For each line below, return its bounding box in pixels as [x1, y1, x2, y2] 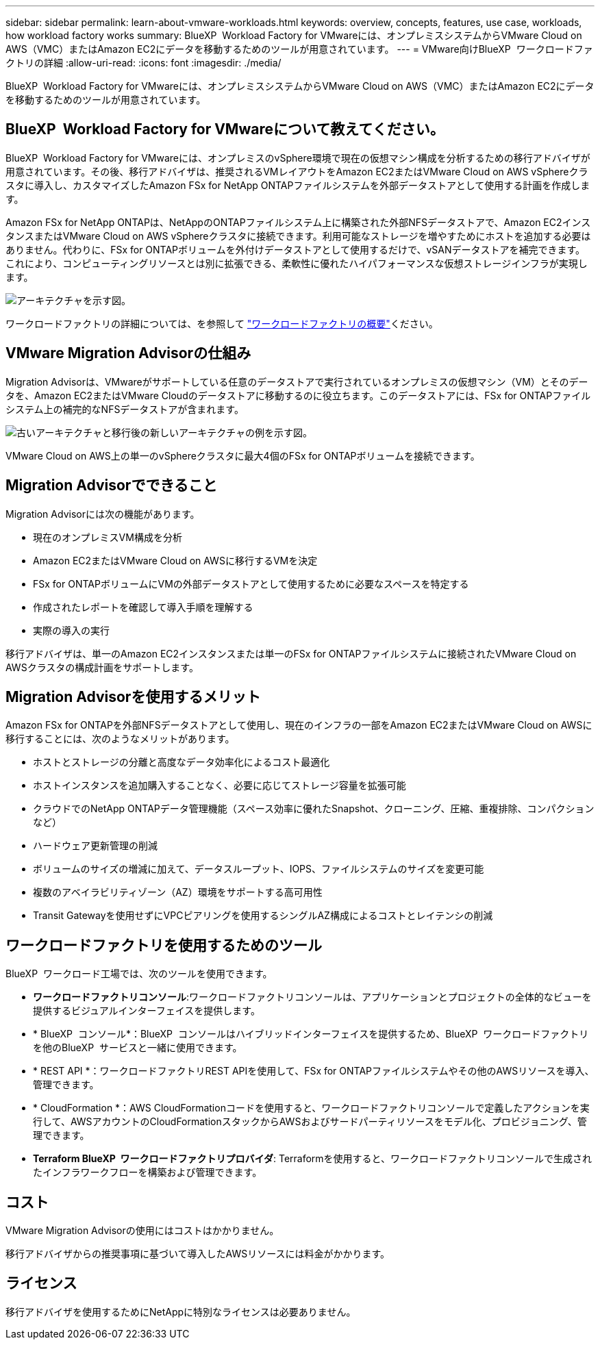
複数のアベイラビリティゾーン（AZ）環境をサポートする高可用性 [33, 886, 323, 898]
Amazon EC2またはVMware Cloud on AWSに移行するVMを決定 [33, 554, 318, 566]
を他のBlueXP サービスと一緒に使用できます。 [33, 1042, 242, 1054]
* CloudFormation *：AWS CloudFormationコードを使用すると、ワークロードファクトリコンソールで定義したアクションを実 [33, 1102, 590, 1114]
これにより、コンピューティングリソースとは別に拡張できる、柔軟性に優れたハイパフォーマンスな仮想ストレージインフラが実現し [5, 257, 588, 269]
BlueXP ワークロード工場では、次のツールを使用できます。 [5, 968, 273, 980]
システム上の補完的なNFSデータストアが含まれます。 [5, 403, 244, 415]
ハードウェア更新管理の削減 [33, 840, 158, 852]
